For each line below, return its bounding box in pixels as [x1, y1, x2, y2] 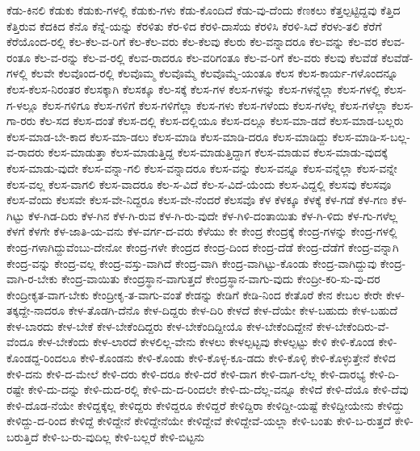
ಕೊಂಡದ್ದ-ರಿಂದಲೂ [6, 349, 77, 366]
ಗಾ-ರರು [6, 112, 36, 129]
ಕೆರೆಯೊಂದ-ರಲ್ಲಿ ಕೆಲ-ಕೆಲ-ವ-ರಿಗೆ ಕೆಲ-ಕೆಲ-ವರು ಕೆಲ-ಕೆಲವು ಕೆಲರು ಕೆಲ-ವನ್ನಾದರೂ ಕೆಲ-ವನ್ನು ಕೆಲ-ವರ [6, 33, 378, 50]
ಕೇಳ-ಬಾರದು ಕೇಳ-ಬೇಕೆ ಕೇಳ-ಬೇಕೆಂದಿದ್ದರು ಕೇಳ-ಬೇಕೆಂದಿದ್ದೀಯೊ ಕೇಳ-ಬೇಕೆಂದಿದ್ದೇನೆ [6, 317, 313, 334]
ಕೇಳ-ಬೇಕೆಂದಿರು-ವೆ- [316, 317, 389, 334]
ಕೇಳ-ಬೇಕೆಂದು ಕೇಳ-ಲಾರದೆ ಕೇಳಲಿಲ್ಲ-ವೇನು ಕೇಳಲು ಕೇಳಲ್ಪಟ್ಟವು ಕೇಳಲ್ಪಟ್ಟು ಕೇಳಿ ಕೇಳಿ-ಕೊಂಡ [37, 333, 375, 350]
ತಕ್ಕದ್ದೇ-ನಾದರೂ [6, 302, 65, 319]
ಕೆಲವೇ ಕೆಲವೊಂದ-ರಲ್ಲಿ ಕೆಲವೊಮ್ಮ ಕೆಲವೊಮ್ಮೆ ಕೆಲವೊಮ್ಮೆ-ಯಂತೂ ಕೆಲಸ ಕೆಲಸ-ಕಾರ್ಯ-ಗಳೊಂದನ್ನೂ [31, 65, 398, 81]
